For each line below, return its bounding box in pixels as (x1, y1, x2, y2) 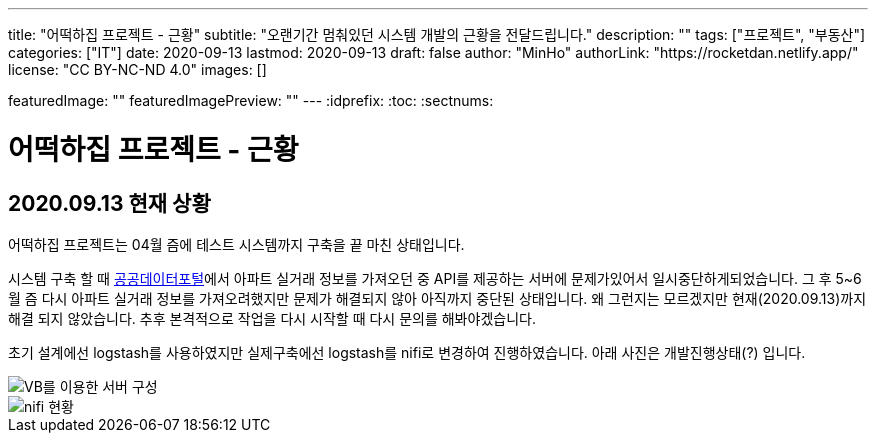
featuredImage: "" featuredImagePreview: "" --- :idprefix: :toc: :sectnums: (8, 92, 494, 109)
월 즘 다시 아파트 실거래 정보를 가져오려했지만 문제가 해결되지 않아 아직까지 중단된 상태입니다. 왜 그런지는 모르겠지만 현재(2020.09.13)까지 (8, 289, 867, 307)
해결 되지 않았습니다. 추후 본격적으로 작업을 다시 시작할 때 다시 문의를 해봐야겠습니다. (8, 309, 536, 327)
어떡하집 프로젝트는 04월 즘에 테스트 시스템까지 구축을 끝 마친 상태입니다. (8, 235, 465, 253)
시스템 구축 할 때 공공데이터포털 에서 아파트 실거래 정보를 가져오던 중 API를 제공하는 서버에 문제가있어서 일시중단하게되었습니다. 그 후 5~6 (8, 269, 862, 287)
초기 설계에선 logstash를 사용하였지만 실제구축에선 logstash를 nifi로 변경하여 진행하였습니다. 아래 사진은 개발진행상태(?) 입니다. (8, 343, 806, 361)
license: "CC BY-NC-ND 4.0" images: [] (8, 61, 267, 78)
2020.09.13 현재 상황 (8, 190, 211, 216)
